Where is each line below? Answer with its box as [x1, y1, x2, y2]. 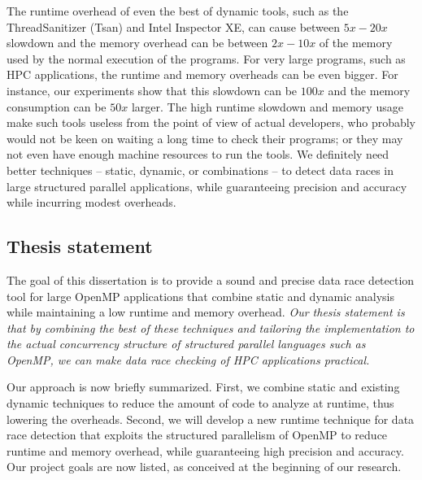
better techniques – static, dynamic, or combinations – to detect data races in [7, 161, 394, 178]
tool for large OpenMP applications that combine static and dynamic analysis [7, 287, 395, 304]
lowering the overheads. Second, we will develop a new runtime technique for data [7, 410, 415, 427]
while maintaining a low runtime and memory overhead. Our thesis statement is [7, 303, 405, 321]
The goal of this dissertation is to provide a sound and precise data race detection [7, 271, 415, 288]
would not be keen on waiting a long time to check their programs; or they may [7, 129, 403, 146]
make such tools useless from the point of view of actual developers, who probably [7, 114, 416, 131]
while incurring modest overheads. [7, 194, 176, 211]
